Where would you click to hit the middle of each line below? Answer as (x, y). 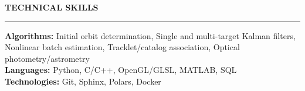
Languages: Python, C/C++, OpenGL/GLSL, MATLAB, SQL (121, 70)
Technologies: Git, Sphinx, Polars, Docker (83, 81)
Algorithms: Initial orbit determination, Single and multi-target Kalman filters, (150, 35)
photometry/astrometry (47, 58)
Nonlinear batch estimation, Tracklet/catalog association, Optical (122, 47)
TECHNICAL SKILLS (52, 7)
